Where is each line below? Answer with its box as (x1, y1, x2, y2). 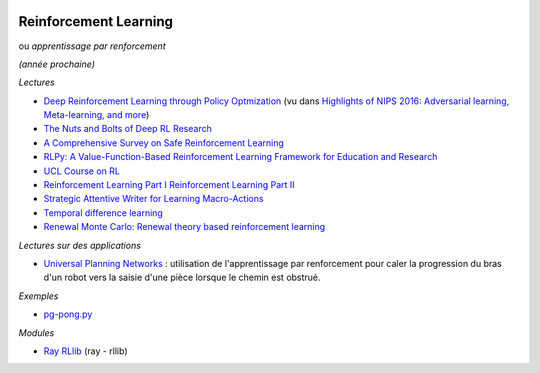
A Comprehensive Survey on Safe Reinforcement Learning (43, 136, 285, 149)
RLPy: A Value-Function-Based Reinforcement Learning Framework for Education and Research (43, 151, 438, 163)
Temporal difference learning (43, 206, 164, 219)
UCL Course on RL (43, 165, 120, 177)
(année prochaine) (18, 58, 95, 70)
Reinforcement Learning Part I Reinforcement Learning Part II (43, 179, 295, 191)
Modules (18, 326, 55, 339)
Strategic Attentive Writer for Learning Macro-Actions (43, 193, 264, 205)
